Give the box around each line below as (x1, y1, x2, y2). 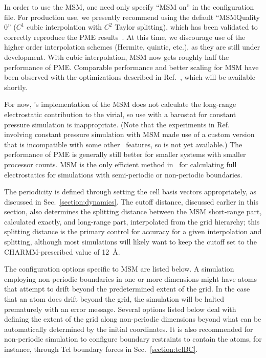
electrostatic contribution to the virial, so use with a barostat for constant (4, 108, 236, 119)
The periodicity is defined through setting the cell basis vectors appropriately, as (4, 186, 257, 197)
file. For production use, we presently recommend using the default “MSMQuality (4, 11, 260, 22)
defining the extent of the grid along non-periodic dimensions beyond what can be (4, 314, 261, 324)
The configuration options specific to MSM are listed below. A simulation (4, 263, 234, 274)
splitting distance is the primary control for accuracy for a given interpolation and (4, 226, 262, 237)
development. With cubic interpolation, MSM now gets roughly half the (4, 51, 229, 62)
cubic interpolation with (27, 21, 102, 32)
